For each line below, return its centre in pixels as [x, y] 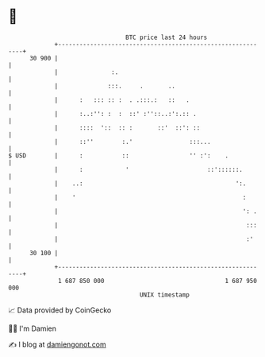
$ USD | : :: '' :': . [118, 155]
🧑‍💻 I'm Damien [33, 328]
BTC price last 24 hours [167, 37]
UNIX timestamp [165, 295]
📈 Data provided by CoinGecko [60, 310]
